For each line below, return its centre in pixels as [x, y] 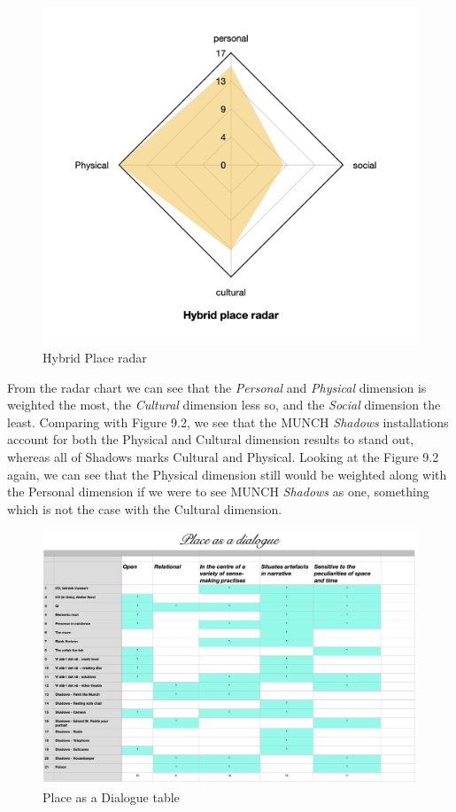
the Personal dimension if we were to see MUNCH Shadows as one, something [218, 492]
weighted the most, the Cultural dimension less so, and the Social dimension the [224, 405]
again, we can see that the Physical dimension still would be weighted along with [227, 474]
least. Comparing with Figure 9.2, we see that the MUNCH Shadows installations [228, 422]
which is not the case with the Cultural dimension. [145, 508]
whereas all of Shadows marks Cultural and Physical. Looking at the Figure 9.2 [223, 456]
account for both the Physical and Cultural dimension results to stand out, [211, 439]
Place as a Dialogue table [111, 796]
